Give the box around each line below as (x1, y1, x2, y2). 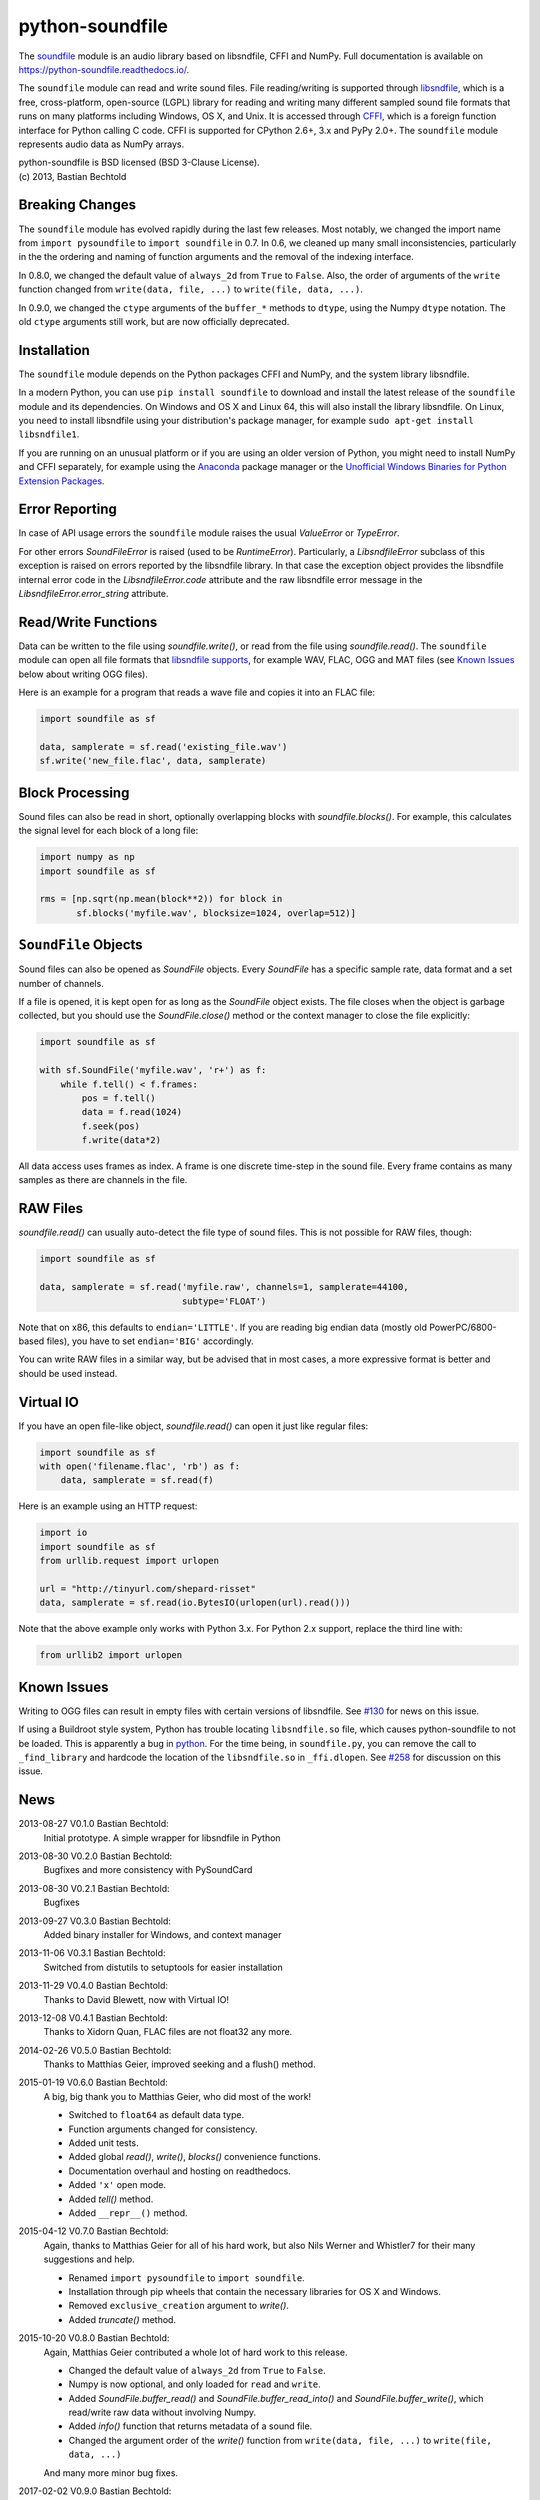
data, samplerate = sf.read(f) (60, 1475, 214, 1486)
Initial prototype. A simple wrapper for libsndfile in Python (43, 1831, 281, 1844)
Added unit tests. (68, 2137, 139, 2149)
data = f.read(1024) (81, 1106, 183, 1118)
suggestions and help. (43, 2253, 135, 2265)
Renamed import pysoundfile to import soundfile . (68, 2271, 305, 2284)
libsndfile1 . (18, 428, 80, 440)
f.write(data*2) (81, 1135, 162, 1146)
